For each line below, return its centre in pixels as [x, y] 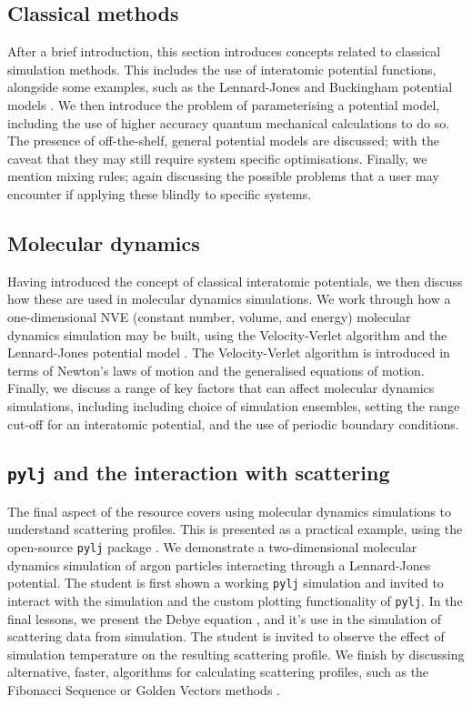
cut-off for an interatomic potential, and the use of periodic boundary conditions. [233, 423]
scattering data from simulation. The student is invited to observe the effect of [226, 636]
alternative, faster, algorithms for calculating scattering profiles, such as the [218, 672]
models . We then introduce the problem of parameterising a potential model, [224, 104]
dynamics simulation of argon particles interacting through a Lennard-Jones [219, 564]
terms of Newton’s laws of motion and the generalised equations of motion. [216, 370]
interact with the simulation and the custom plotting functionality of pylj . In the [235, 600]
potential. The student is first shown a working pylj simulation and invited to [226, 583]
